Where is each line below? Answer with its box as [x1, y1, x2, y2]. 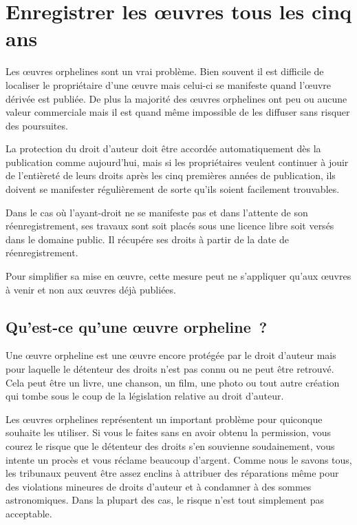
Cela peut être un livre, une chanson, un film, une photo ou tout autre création [6, 375, 340, 389]
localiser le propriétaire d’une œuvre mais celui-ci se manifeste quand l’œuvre [6, 77, 332, 92]
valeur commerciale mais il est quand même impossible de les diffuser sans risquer [6, 105, 350, 119]
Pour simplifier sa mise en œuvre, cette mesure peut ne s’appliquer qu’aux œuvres [6, 269, 351, 283]
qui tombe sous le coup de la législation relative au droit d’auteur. [6, 389, 284, 403]
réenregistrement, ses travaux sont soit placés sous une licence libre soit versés [6, 218, 334, 233]
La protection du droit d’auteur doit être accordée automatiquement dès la [6, 141, 321, 156]
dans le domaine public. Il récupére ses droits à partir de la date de [6, 231, 289, 246]
